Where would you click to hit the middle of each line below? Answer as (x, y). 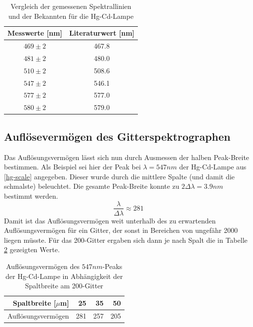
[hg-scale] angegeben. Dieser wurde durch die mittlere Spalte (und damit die (119, 176)
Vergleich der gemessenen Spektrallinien (71, 6)
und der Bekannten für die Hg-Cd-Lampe (71, 16)
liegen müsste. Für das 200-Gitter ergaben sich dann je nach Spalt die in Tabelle (126, 240)
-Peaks (112, 266)
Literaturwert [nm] (102, 33)
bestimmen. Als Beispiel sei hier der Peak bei (72, 167)
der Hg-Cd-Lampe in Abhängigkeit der (64, 276)
